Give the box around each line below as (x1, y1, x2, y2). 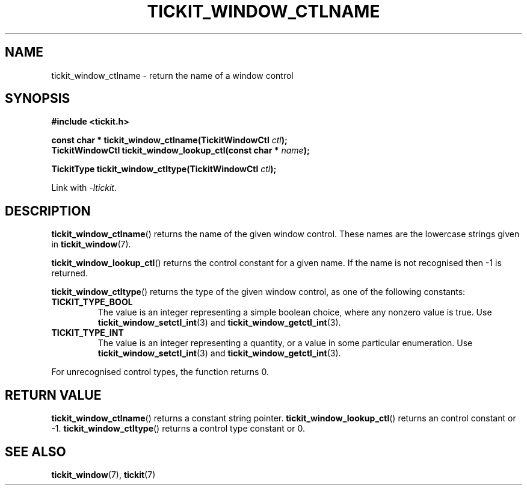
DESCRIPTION (5, 203, 91, 219)
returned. (51, 268, 88, 279)
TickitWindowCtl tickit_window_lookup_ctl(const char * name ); (51, 145, 310, 156)
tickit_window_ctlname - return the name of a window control (51, 70, 294, 81)
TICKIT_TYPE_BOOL (51, 297, 133, 308)
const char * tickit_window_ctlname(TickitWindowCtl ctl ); (51, 135, 288, 146)
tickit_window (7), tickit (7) (51, 469, 156, 480)
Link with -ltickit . (51, 182, 117, 193)
